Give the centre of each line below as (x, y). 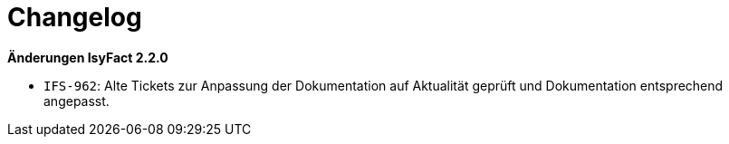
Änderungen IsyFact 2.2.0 (88, 57)
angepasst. (77, 101)
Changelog (75, 17)
